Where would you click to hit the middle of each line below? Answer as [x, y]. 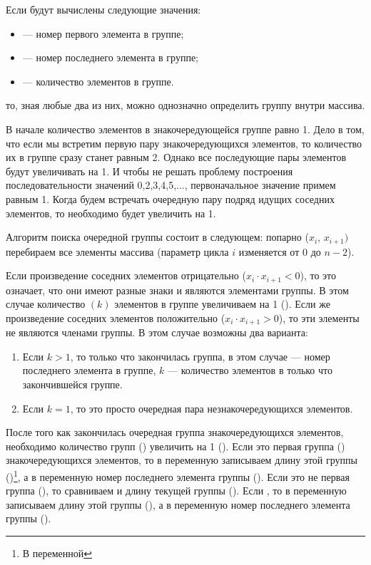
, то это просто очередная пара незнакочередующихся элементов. [212, 408]
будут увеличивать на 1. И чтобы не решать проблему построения [149, 171]
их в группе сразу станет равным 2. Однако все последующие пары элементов [176, 157]
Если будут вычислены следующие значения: [103, 9]
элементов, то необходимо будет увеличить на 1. [111, 213]
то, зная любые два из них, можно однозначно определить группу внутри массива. [185, 105]
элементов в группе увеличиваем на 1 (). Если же [222, 304]
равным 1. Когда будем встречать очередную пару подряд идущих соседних [170, 198]
